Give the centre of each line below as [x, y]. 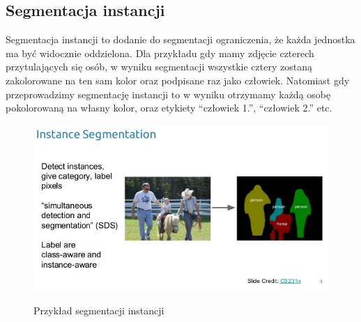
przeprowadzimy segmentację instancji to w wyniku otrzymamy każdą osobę [168, 94]
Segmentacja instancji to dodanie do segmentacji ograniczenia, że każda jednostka [180, 39]
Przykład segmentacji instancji [99, 310]
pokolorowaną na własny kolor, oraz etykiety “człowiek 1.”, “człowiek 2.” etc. [169, 108]
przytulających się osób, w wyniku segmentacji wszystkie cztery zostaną [159, 67]
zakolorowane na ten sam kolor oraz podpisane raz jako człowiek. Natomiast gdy [178, 80]
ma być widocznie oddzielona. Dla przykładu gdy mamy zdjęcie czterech [160, 53]
